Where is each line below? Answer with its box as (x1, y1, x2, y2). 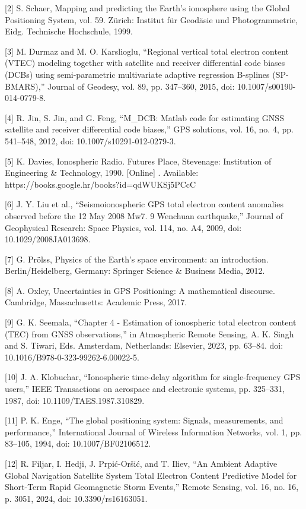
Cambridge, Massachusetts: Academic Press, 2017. (5, 296, 187, 308)
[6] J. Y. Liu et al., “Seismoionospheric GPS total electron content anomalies (5, 198, 283, 210)
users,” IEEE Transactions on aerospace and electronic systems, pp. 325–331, (5, 382, 285, 395)
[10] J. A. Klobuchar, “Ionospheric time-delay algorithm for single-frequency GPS (5, 371, 301, 383)
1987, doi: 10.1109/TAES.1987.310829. (5, 394, 145, 406)
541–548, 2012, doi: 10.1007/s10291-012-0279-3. (5, 134, 176, 147)
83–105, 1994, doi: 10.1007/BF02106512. (5, 437, 151, 450)
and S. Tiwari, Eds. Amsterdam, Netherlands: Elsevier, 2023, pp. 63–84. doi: (5, 339, 283, 352)
